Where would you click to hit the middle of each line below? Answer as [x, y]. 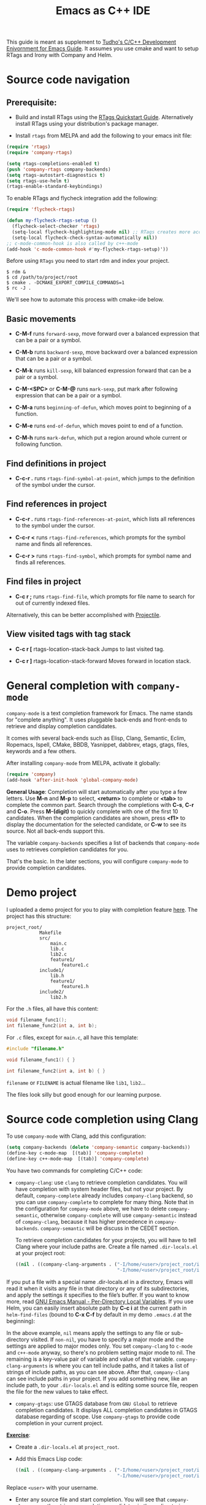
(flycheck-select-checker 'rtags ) [56, 227]
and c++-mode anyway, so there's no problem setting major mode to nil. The [101, 1352]
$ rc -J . [19, 288]
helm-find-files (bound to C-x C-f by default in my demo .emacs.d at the [99, 1314]
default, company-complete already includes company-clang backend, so [104, 1196]
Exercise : [18, 1435]
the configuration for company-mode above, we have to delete [91, 1209]
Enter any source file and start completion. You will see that [90, 1499]
